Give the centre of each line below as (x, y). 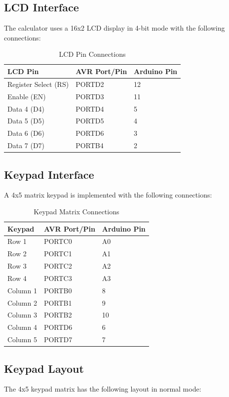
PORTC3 (58, 278)
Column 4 (22, 327)
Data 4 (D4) (26, 108)
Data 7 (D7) (26, 145)
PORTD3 (90, 96)
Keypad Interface (49, 174)
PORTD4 (90, 108)
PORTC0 (58, 241)
